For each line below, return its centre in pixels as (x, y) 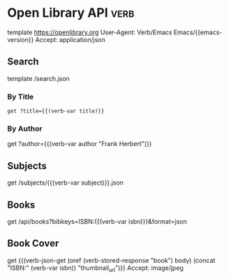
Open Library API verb (71, 13)
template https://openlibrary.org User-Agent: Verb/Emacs (90, 32)
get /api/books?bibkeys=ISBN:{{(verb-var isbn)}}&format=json (97, 221)
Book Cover (33, 244)
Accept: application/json (71, 39)
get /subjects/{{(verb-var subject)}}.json (66, 183)
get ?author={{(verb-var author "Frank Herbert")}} (80, 144)
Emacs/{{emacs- (198, 32)
